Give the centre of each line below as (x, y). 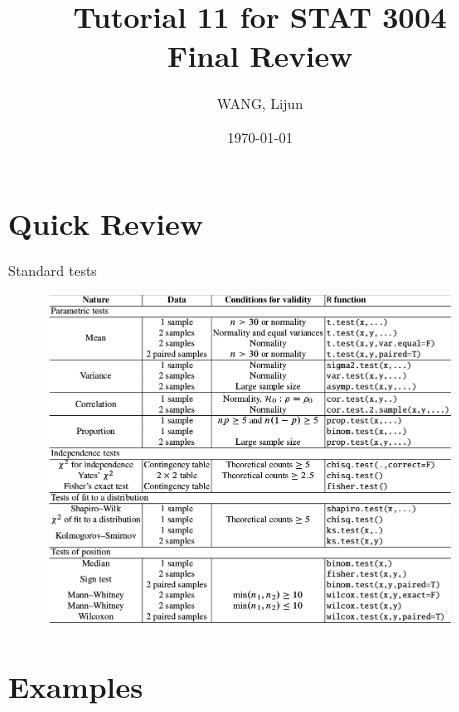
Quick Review (106, 222)
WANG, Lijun (260, 103)
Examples (75, 685)
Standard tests (52, 270)
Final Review (260, 55)
